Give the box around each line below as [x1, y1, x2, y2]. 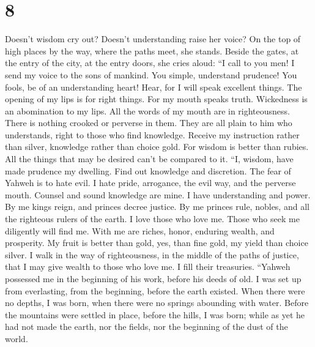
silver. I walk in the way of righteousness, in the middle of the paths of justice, [5, 248, 299, 261]
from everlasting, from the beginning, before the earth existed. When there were [5, 284, 305, 297]
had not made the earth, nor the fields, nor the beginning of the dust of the [5, 320, 288, 333]
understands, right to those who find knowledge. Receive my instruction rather [5, 128, 300, 141]
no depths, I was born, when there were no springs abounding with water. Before [5, 296, 309, 309]
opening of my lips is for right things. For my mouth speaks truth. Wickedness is [5, 92, 308, 105]
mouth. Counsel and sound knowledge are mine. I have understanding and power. [5, 188, 311, 201]
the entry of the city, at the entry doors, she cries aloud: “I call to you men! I [5, 56, 295, 69]
